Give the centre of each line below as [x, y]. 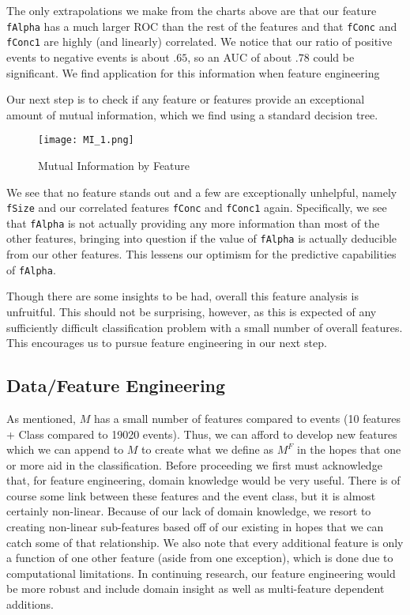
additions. [30, 604]
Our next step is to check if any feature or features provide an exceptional [186, 99]
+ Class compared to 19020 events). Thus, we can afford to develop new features [202, 434]
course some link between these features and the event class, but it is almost [191, 495]
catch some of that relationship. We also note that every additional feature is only [205, 542]
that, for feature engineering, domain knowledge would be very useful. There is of [203, 480]
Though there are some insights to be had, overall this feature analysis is [182, 296]
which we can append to [65, 449]
